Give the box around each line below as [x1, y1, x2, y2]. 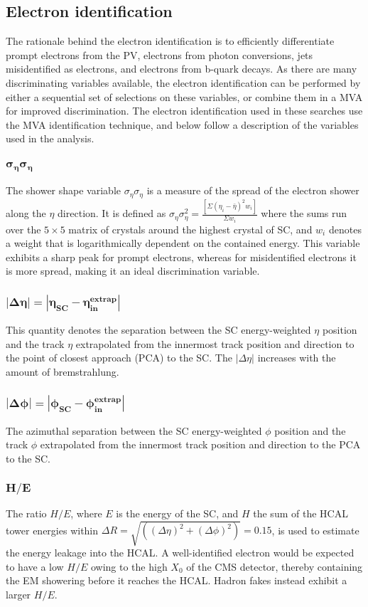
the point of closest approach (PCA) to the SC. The [6, 350, 232, 365]
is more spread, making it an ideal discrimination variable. [6, 263, 260, 278]
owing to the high [90, 559, 168, 574]
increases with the [257, 350, 336, 365]
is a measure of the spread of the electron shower [146, 183, 359, 198]
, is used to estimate [271, 522, 359, 537]
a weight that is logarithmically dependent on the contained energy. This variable [6, 236, 360, 250]
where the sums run [261, 206, 347, 221]
